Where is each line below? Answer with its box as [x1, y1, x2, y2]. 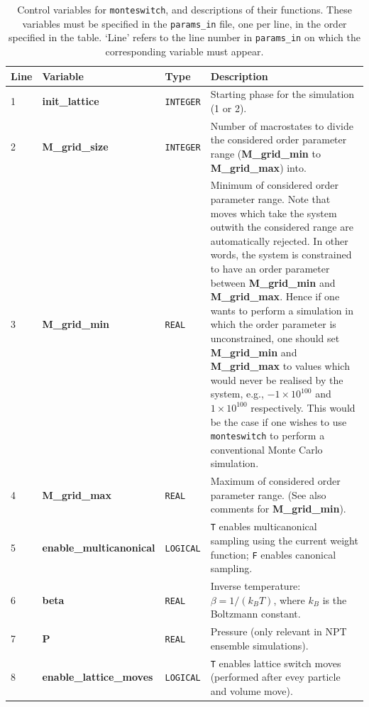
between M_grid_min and [210, 275, 336, 290]
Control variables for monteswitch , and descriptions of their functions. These [17, 2, 352, 16]
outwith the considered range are [210, 219, 353, 234]
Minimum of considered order [210, 177, 338, 192]
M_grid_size [42, 139, 109, 154]
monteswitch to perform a [210, 428, 325, 443]
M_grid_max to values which [210, 358, 350, 373]
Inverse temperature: [210, 579, 301, 593]
